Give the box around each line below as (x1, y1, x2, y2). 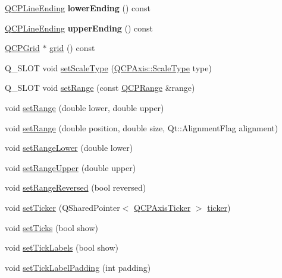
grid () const (49, 42, 95, 54)
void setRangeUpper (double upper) (5, 161, 136, 173)
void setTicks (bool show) (5, 221, 98, 233)
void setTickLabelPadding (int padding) (5, 261, 151, 273)
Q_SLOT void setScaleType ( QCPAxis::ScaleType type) (5, 61, 212, 74)
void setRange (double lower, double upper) (5, 101, 164, 113)
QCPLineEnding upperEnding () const (5, 21, 153, 34)
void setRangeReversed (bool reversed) (5, 181, 146, 194)
